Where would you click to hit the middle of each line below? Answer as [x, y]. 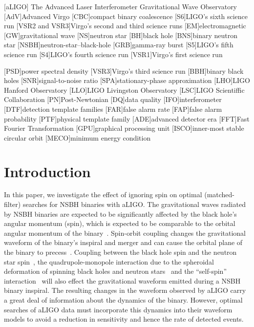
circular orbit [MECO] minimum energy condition [77, 137]
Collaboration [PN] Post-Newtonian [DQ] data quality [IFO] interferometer [113, 99]
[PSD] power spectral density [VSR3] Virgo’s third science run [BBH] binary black [124, 71]
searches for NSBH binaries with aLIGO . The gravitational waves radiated [134, 204]
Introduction [47, 171]
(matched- [220, 194]
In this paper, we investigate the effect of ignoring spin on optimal [103, 194]
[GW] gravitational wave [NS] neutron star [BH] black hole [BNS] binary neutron [121, 35]
